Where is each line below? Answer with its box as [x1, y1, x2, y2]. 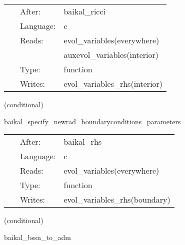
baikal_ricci [63, 5, 105, 17]
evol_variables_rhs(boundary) [63, 194, 170, 206]
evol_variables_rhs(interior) [63, 78, 163, 89]
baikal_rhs [63, 136, 102, 148]
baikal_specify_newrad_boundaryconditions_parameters [4, 116, 181, 126]
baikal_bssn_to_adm [4, 232, 71, 242]
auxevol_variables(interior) [63, 49, 158, 60]
